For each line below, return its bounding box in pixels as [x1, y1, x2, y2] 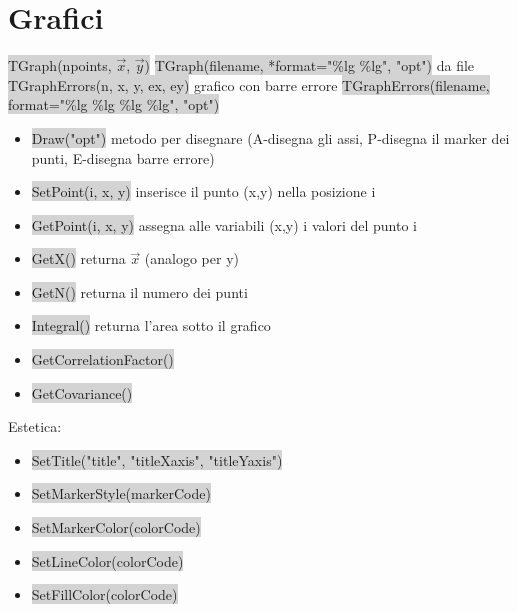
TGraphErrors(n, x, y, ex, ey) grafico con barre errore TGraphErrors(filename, [8, 74, 490, 95]
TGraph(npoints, [8, 55, 112, 76]
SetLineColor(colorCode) [31, 550, 184, 571]
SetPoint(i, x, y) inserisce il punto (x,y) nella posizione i [31, 181, 376, 202]
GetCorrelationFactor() [31, 349, 174, 370]
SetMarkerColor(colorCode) [31, 517, 201, 538]
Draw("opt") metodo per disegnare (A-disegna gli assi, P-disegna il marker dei [31, 127, 510, 148]
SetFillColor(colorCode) [31, 584, 178, 605]
